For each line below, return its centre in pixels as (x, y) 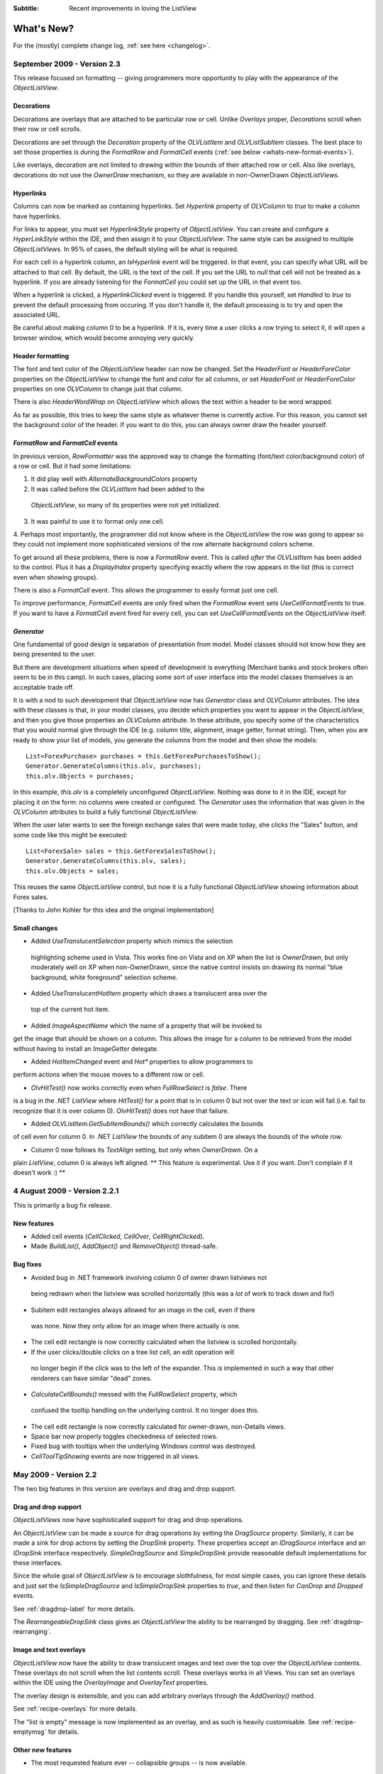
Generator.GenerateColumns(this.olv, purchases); (114, 766)
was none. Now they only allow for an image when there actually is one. (136, 1326)
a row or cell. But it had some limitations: (72, 465)
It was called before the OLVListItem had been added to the (118, 489)
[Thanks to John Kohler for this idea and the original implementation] (113, 910)
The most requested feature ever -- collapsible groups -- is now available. (139, 1763)
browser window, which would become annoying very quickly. (104, 338)
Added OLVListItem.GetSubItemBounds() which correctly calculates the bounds (147, 1123)
